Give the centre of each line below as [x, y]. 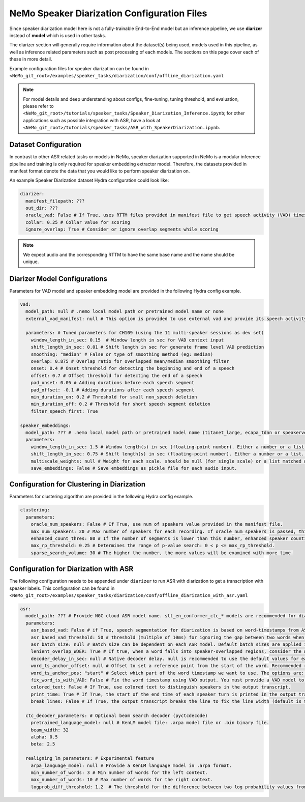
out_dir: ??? [42, 208]
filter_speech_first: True [65, 411]
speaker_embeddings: [45, 425]
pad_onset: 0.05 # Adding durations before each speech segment [113, 383]
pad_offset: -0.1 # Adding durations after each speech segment [113, 390]
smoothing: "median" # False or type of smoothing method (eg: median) [122, 354]
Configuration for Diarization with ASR [71, 569]
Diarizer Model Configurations [58, 279]
